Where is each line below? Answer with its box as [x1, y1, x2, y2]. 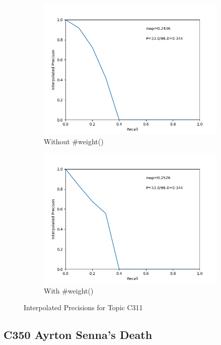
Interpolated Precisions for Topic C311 [24, 302, 143, 313]
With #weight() [44, 285, 94, 296]
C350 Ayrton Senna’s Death [4, 327, 153, 342]
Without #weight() [44, 136, 104, 146]
